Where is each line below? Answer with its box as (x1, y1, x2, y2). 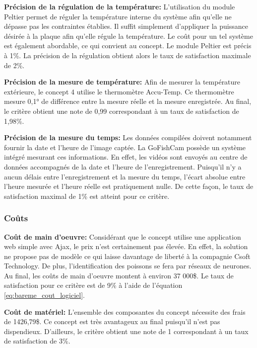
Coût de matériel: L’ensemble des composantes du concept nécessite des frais (4, 306, 246, 317)
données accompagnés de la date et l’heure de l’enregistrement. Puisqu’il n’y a (4, 161, 242, 172)
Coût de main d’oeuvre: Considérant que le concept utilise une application (4, 231, 241, 242)
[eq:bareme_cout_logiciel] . (4, 290, 85, 300)
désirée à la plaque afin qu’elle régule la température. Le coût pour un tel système (4, 30, 253, 41)
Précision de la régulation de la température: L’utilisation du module (4, 1, 235, 11)
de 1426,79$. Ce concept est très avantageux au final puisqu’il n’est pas (4, 316, 220, 327)
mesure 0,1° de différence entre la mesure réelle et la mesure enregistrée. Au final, (4, 96, 252, 106)
